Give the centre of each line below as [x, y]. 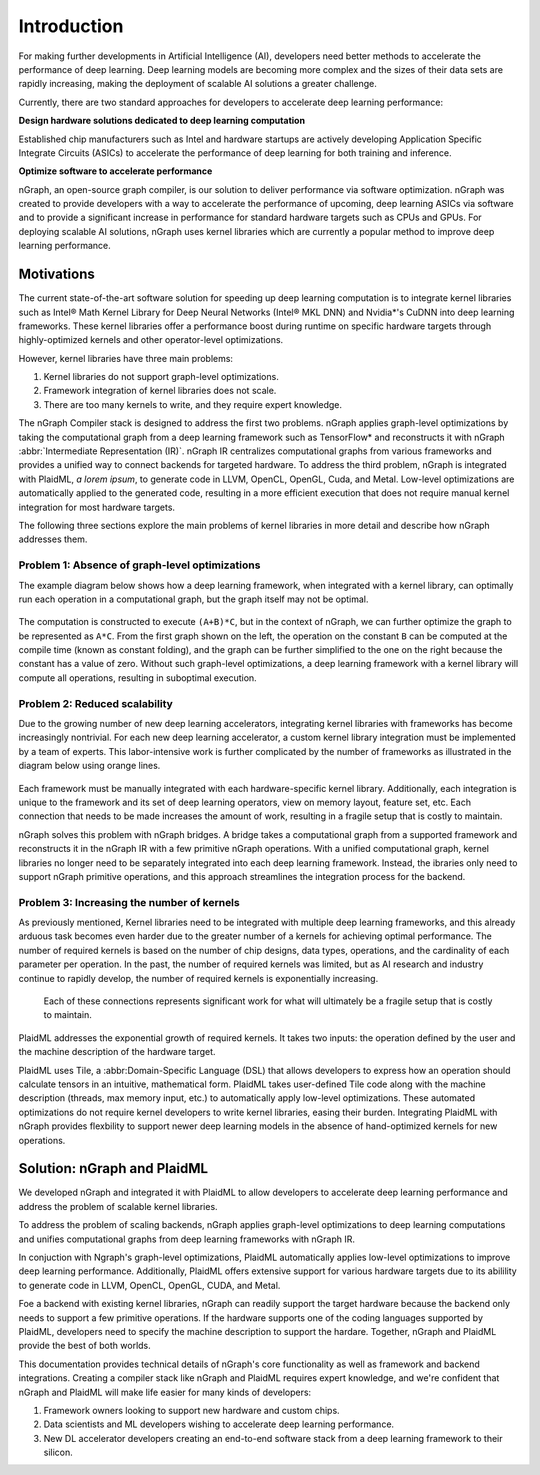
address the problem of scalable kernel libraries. [118, 1206]
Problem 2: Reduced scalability [96, 703]
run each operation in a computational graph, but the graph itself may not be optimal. [193, 599]
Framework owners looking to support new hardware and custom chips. [191, 1410]
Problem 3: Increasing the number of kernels [129, 902]
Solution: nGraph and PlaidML [113, 1168]
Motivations [56, 274]
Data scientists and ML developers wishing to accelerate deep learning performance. [219, 1424]
